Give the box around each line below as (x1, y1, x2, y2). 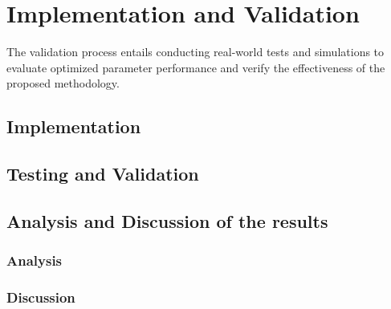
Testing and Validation (6, 161, 199, 186)
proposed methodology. (6, 75, 120, 91)
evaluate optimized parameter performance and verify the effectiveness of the (6, 59, 385, 75)
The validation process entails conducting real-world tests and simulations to (6, 43, 385, 60)
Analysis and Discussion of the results (6, 208, 328, 233)
